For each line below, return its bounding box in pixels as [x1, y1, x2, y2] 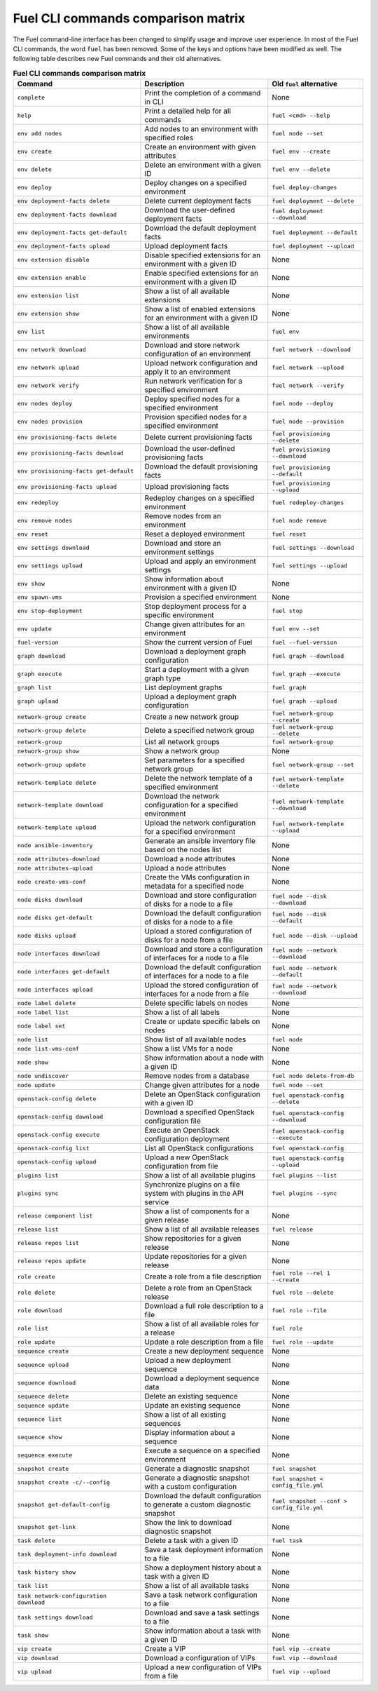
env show [17, 579, 45, 587]
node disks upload [17, 931, 76, 939]
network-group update [17, 761, 87, 768]
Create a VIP [144, 1644, 186, 1654]
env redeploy [17, 499, 59, 506]
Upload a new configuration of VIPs [144, 1662, 262, 1672]
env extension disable [17, 256, 90, 263]
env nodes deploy [17, 400, 73, 407]
